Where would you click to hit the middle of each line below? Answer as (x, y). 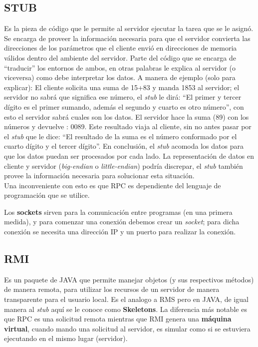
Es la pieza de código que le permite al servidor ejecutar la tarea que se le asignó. (129, 28)
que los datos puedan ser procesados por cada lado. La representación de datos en (129, 155)
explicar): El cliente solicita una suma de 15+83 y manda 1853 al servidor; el (122, 87)
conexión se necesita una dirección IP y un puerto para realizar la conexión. (120, 232)
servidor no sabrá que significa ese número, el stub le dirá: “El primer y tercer (123, 97)
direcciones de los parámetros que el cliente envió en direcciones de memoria (121, 48)
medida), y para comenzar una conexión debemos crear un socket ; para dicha (122, 222)
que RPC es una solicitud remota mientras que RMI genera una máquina (118, 319)
